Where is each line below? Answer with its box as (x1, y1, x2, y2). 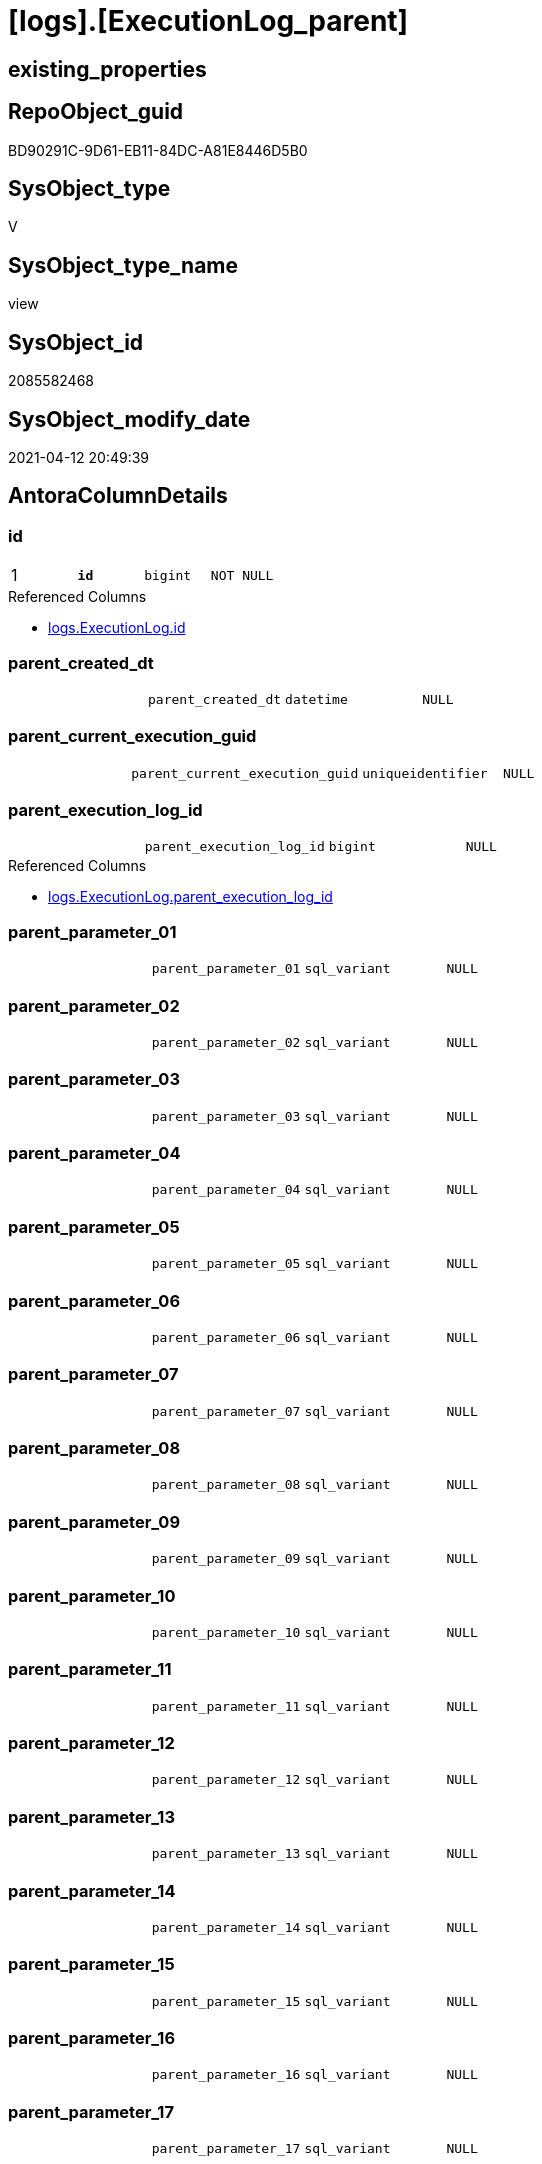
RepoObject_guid (8, 99, 184, 125)
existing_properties (8, 56, 207, 82)
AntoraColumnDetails (8, 483, 228, 509)
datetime (285, 691, 348, 707)
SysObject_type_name (8, 252, 239, 278)
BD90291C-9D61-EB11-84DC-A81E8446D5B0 (8, 141, 308, 159)
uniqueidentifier (362, 765, 488, 781)
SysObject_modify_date (8, 406, 251, 432)
